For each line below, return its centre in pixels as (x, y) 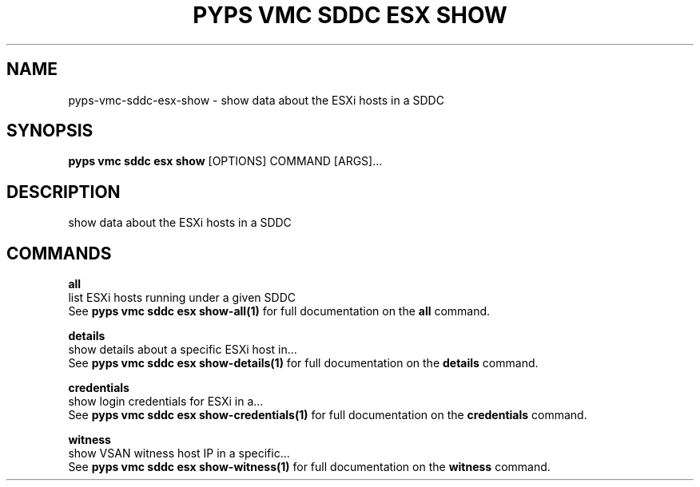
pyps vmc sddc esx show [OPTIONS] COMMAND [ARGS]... (225, 161)
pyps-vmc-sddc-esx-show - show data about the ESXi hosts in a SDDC (256, 100)
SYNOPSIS (50, 131)
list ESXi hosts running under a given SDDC (182, 298)
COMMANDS (59, 253)
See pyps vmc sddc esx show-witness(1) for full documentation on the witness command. (309, 467)
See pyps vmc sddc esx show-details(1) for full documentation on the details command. (303, 363)
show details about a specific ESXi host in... (183, 350)
